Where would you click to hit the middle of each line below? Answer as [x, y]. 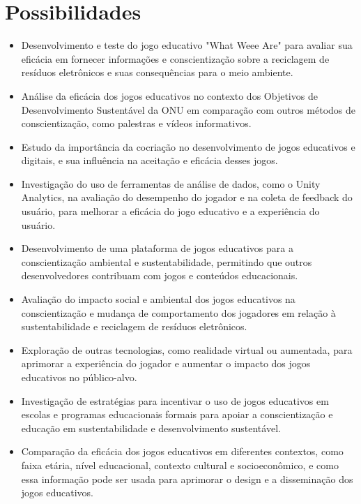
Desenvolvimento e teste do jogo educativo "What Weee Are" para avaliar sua [187, 45]
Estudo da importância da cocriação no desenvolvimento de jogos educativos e [188, 146]
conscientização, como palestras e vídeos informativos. [136, 123]
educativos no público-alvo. [79, 377]
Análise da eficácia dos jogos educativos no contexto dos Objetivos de [169, 95]
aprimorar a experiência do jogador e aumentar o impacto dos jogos [166, 363]
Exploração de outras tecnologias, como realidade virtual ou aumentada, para [187, 349]
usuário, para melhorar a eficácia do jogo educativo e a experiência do [170, 211]
